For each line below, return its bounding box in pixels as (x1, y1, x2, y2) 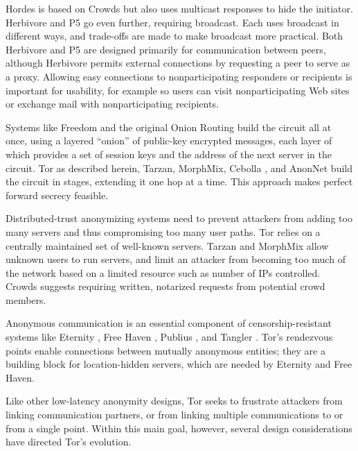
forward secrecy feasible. (6, 187, 109, 202)
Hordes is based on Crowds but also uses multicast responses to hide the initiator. (6, 1, 353, 15)
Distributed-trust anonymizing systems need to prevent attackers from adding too (6, 211, 352, 226)
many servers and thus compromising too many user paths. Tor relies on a (6, 224, 321, 239)
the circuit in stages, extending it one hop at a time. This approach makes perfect (6, 174, 353, 189)
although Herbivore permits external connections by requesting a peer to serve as (6, 56, 350, 70)
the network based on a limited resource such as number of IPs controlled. (6, 265, 321, 280)
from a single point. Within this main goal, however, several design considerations (6, 420, 352, 435)
